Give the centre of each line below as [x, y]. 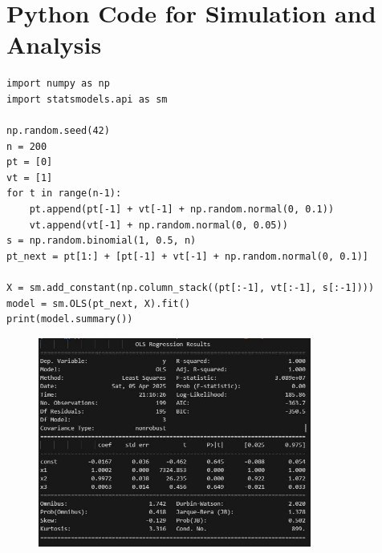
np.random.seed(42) [58, 131]
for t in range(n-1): [64, 194]
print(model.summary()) [70, 319]
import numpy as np [58, 84]
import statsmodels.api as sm [87, 99]
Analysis [54, 44]
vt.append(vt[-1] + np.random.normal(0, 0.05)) [158, 225]
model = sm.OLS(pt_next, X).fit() [99, 303]
